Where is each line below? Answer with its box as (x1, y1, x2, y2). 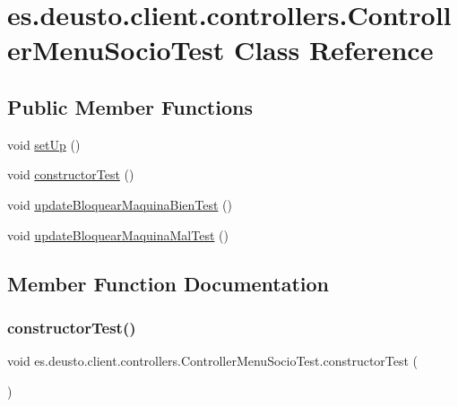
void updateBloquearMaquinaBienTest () (7, 195, 233, 213)
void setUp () (7, 134, 81, 153)
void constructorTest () (7, 165, 134, 184)
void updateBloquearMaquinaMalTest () (7, 225, 229, 244)
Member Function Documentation (7, 269, 330, 297)
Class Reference (233, 31, 434, 68)
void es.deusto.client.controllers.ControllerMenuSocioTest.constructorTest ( (7, 351, 419, 370)
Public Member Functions (7, 92, 253, 120)
